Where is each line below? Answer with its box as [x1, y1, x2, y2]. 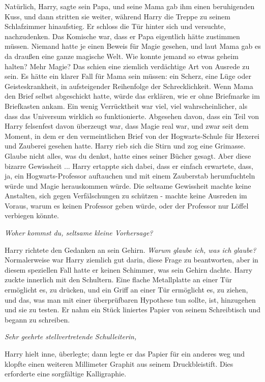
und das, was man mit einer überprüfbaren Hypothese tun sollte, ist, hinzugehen [5, 294, 256, 305]
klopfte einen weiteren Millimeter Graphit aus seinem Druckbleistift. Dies [5, 358, 233, 369]
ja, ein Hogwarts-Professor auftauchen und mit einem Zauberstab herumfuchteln [5, 170, 255, 181]
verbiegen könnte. [5, 210, 59, 221]
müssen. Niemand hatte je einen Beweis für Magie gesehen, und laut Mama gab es [5, 41, 261, 51]
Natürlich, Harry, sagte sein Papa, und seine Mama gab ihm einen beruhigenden [5, 1, 255, 11]
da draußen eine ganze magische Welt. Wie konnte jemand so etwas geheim [5, 50, 239, 61]
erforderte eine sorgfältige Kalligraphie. [5, 368, 127, 379]
